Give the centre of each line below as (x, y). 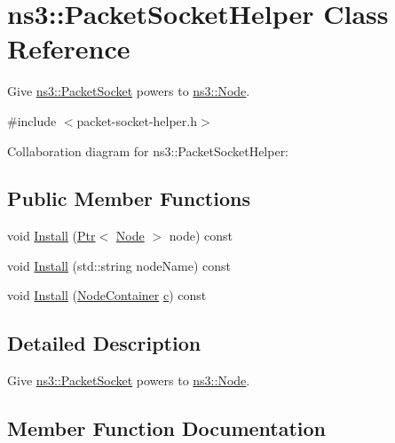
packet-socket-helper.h (137, 120)
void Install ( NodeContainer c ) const (107, 295)
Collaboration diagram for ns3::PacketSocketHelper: (148, 150)
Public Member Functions (129, 198)
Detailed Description (104, 343)
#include (32, 120)
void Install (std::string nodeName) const (119, 265)
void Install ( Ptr (51, 236)
